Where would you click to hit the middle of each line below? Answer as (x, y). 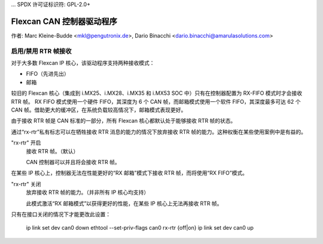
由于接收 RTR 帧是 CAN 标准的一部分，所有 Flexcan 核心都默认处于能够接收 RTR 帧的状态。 (124, 121)
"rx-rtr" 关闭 (26, 184)
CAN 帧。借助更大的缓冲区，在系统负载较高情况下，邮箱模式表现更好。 (99, 110)
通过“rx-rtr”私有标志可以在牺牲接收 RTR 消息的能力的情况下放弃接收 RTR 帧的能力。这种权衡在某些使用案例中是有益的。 (159, 132)
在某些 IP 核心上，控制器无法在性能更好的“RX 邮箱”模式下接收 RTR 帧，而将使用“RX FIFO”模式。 (129, 173)
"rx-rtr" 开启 (26, 143)
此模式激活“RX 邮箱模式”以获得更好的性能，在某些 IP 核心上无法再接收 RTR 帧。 (124, 203)
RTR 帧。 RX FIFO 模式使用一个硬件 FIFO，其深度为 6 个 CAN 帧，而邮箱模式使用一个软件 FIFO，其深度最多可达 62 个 (156, 101)
